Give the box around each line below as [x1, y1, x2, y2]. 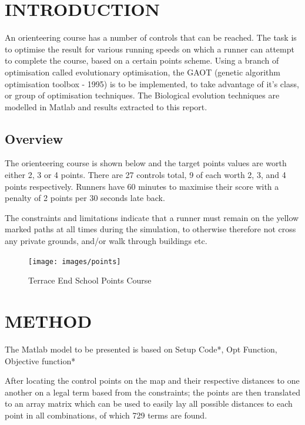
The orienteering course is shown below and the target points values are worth [5, 157, 287, 169]
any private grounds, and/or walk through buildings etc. [5, 235, 207, 247]
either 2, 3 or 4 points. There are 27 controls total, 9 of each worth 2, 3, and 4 [5, 169, 286, 181]
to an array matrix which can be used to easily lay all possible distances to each [5, 397, 293, 410]
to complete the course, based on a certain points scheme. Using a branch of [5, 54, 279, 67]
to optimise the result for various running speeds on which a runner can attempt [5, 42, 294, 55]
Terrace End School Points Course [28, 274, 152, 286]
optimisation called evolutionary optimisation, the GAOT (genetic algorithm [5, 65, 280, 78]
